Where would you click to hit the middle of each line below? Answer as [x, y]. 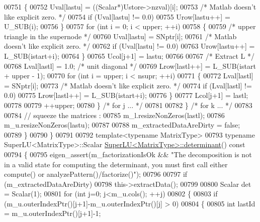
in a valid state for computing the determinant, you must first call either [116, 164]
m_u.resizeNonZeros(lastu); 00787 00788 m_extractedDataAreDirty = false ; [122, 125]
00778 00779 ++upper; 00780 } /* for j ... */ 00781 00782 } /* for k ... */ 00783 [128, 105]
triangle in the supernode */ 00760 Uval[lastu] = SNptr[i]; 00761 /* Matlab [120, 36]
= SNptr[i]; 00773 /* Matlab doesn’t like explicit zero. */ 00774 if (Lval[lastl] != [128, 85]
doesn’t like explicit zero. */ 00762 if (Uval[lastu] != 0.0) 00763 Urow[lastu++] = [129, 46]
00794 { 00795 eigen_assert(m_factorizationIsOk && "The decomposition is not [128, 154]
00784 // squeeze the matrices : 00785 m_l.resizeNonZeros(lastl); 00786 [114, 115]
